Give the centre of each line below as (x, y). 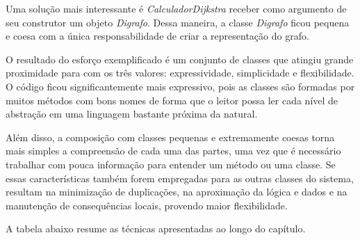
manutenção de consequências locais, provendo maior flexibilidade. (147, 205)
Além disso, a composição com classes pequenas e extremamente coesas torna (170, 137)
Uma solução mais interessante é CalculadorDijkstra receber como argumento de (176, 8)
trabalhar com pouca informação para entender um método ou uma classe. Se (171, 164)
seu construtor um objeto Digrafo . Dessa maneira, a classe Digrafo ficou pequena (178, 22)
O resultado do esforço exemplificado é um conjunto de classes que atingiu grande (180, 59)
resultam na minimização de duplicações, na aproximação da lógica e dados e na (177, 192)
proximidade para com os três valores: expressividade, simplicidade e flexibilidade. (180, 73)
